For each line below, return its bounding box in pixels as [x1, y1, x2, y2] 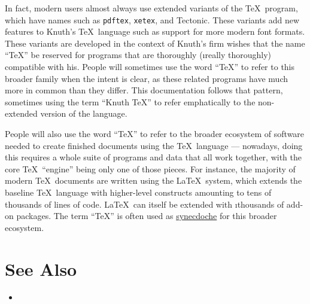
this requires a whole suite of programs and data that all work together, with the [5, 151, 302, 163]
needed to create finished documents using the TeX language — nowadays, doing [5, 139, 303, 151]
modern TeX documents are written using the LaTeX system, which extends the [5, 174, 302, 187]
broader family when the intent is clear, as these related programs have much [5, 72, 288, 84]
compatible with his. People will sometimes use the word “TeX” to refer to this [5, 60, 295, 73]
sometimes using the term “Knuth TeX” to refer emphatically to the [5, 95, 256, 108]
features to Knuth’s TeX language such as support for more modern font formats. [5, 25, 305, 38]
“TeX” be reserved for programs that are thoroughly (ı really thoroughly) [5, 48, 272, 61]
